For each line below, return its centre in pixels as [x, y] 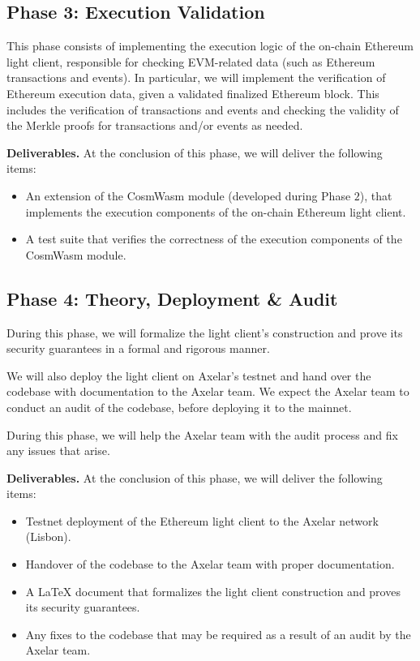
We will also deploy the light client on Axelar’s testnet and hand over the [189, 375]
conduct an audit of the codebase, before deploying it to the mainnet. [179, 407]
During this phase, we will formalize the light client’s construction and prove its [205, 332]
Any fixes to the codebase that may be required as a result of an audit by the [218, 634]
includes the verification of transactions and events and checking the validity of [203, 109]
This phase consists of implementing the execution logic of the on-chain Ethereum [210, 46]
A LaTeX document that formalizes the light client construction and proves [213, 591]
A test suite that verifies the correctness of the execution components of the [214, 239]
